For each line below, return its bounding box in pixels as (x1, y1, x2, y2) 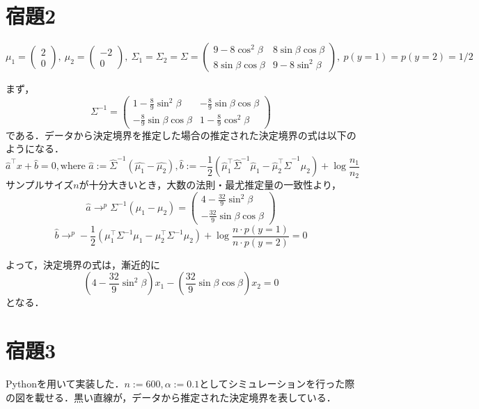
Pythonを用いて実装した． (6, 376, 125, 391)
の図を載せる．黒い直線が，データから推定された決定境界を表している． (6, 390, 336, 404)
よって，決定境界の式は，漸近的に (6, 257, 160, 271)
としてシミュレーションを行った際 (199, 376, 355, 391)
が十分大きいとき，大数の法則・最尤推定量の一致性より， (79, 177, 341, 192)
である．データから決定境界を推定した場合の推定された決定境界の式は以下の (6, 127, 356, 142)
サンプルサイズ (6, 177, 74, 192)
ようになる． (6, 141, 64, 156)
